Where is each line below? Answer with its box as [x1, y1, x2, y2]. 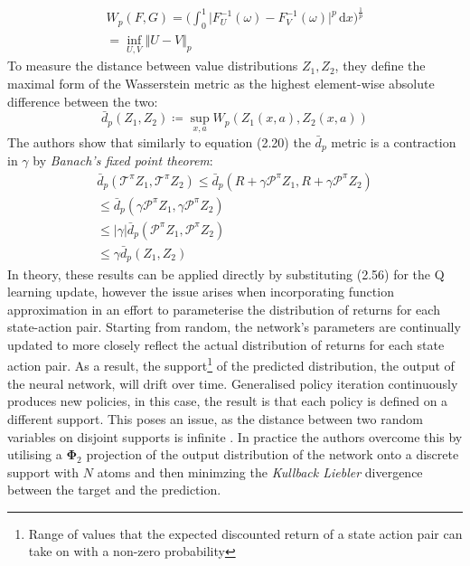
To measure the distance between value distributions [7, 56, 298, 75]
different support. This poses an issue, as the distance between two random [7, 409, 423, 428]
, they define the [334, 56, 426, 75]
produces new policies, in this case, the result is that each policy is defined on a [7, 391, 448, 410]
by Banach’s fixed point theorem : [33, 151, 213, 170]
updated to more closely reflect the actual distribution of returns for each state [7, 335, 445, 354]
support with [7, 462, 80, 481]
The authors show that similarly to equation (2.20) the [7, 132, 311, 151]
